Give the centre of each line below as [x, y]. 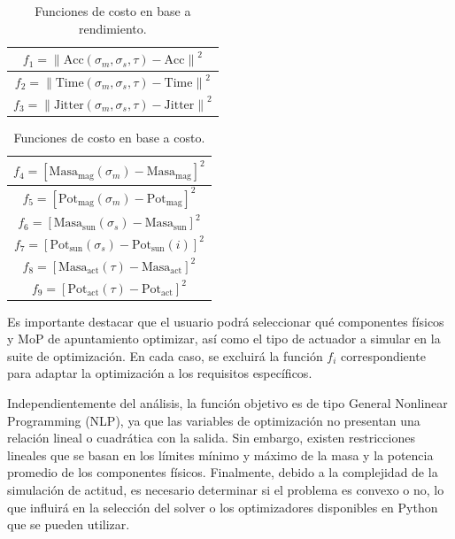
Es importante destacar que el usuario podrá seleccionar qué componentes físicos [226, 321]
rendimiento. [113, 28]
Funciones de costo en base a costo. [109, 137]
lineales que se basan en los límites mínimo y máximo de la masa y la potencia [220, 454]
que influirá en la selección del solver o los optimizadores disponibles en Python [223, 507]
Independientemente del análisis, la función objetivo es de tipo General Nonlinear [227, 403]
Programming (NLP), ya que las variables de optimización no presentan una [214, 420]
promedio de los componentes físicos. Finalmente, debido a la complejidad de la [223, 472]
